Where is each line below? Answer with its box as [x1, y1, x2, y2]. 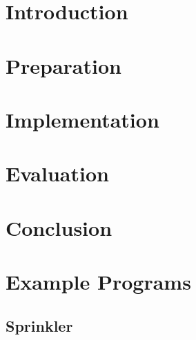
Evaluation [6, 159, 109, 188]
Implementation [6, 105, 159, 133]
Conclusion [6, 213, 112, 241]
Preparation [6, 51, 121, 79]
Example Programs [6, 268, 191, 296]
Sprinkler [6, 314, 73, 336]
